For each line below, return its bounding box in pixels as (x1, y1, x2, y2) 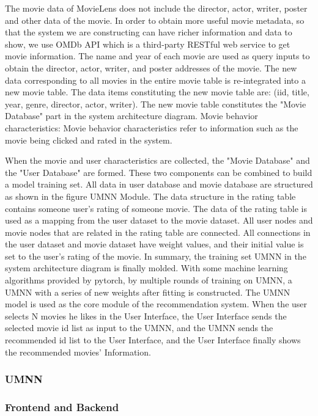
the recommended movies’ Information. (5, 345, 151, 358)
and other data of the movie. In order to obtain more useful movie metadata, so (5, 13, 305, 26)
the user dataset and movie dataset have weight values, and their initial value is (5, 238, 304, 250)
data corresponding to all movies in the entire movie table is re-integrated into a (5, 73, 306, 86)
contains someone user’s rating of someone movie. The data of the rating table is (5, 202, 308, 214)
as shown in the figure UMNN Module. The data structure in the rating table (5, 189, 296, 202)
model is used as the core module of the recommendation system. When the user (5, 297, 308, 310)
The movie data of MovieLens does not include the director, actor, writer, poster (5, 2, 308, 14)
